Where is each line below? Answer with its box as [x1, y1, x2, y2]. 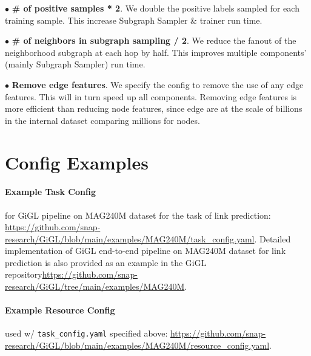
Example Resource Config [5, 304, 115, 317]
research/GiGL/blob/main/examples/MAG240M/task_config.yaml [5, 232, 255, 245]
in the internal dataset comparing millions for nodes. [5, 114, 200, 126]
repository [5, 268, 42, 281]
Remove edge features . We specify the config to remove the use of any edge [12, 78, 304, 91]
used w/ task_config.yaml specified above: [5, 327, 168, 340]
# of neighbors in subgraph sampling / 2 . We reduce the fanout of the [12, 34, 296, 47]
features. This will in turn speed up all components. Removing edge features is [5, 90, 297, 103]
